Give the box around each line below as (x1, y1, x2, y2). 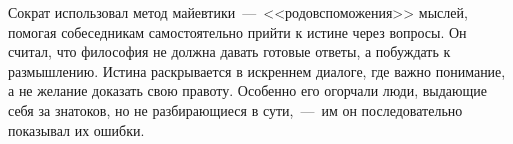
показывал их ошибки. (8, 119, 145, 140)
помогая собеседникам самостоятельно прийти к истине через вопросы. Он (8, 21, 467, 42)
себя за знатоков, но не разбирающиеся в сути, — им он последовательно (8, 99, 463, 120)
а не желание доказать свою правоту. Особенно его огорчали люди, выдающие (8, 80, 488, 101)
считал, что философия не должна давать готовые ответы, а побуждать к (8, 41, 451, 62)
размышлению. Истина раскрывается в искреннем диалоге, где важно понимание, (8, 60, 506, 81)
